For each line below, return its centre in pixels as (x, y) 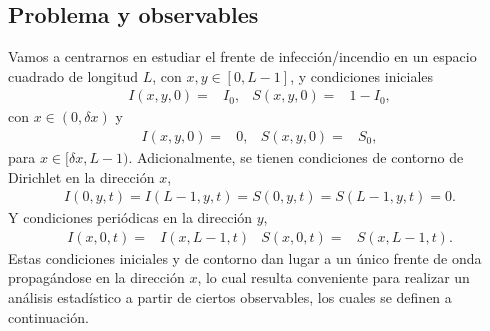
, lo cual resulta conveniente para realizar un (333, 277)
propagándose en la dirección (96, 277)
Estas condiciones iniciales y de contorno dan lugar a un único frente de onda (245, 257)
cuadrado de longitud (73, 75)
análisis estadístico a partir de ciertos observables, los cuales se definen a (230, 297)
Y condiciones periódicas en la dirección (130, 217)
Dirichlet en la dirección (81, 176)
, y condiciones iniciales (362, 75)
